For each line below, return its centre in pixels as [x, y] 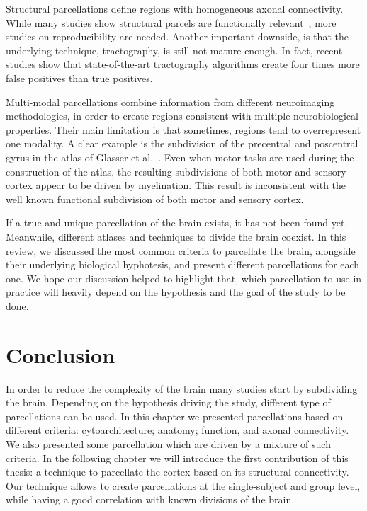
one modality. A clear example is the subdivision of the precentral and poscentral [182, 143]
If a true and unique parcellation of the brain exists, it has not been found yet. [177, 223]
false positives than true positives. [79, 77]
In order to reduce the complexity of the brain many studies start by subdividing [182, 388]
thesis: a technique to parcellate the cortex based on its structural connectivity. [177, 472]
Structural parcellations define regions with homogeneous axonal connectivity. [175, 8]
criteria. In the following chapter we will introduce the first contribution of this [177, 458]
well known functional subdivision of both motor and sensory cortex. [155, 199]
